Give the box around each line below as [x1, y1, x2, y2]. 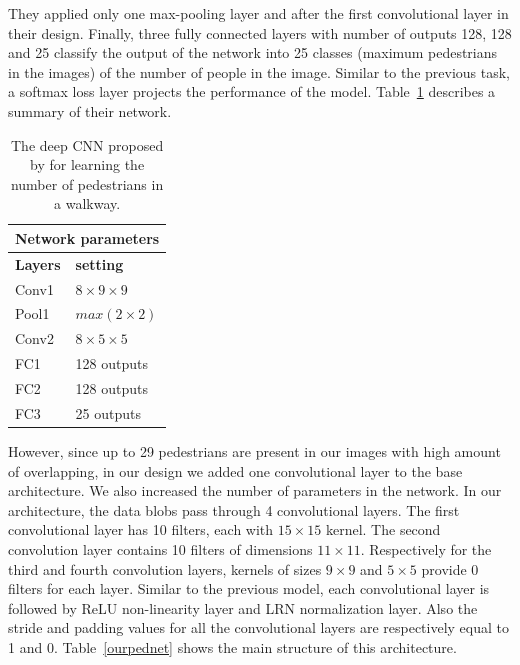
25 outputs [75, 402, 142, 423]
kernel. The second [325, 519, 441, 540]
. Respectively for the [360, 538, 492, 559]
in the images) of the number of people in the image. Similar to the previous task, [8, 61, 511, 82]
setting [75, 253, 124, 274]
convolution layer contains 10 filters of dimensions [8, 538, 313, 559]
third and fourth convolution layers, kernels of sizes [8, 558, 322, 579]
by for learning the [30, 154, 145, 175]
